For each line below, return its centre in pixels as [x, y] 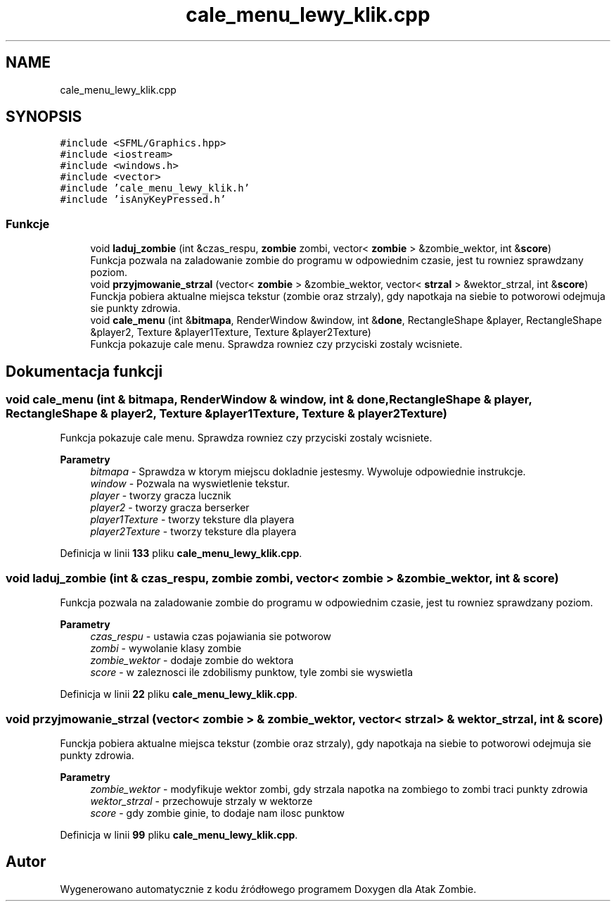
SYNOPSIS [44, 117]
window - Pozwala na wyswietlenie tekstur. [190, 484]
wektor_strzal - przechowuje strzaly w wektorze [201, 801]
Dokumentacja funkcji [84, 371]
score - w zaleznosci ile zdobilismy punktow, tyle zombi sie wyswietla [252, 673]
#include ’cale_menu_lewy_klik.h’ [155, 188]
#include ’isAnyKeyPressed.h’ [143, 200]
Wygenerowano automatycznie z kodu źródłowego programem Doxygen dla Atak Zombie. [268, 889]
